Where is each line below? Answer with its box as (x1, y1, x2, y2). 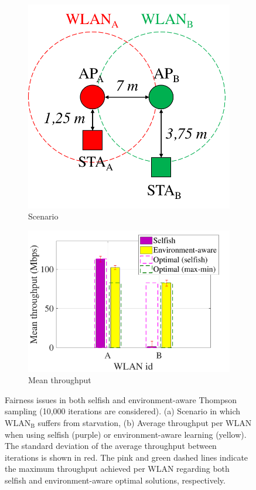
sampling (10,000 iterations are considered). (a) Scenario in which (5, 405, 241, 417)
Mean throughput (28, 374, 91, 386)
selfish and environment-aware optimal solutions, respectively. (5, 474, 226, 486)
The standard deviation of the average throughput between (5, 440, 217, 452)
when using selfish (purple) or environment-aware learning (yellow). (5, 428, 247, 440)
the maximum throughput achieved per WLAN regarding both (5, 462, 230, 475)
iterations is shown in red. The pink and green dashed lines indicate (5, 451, 248, 463)
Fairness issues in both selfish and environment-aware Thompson (5, 393, 237, 405)
